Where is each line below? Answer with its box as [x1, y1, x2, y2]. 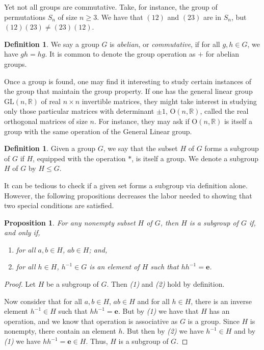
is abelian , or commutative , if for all [110, 38, 220, 49]
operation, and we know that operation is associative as [4, 315, 178, 326]
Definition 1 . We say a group [4, 38, 99, 49]
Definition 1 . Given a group [4, 143, 96, 154]
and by [234, 326, 256, 336]
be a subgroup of [46, 279, 99, 289]
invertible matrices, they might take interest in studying [82, 95, 257, 106]
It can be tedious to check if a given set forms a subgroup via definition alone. [4, 180, 248, 190]
